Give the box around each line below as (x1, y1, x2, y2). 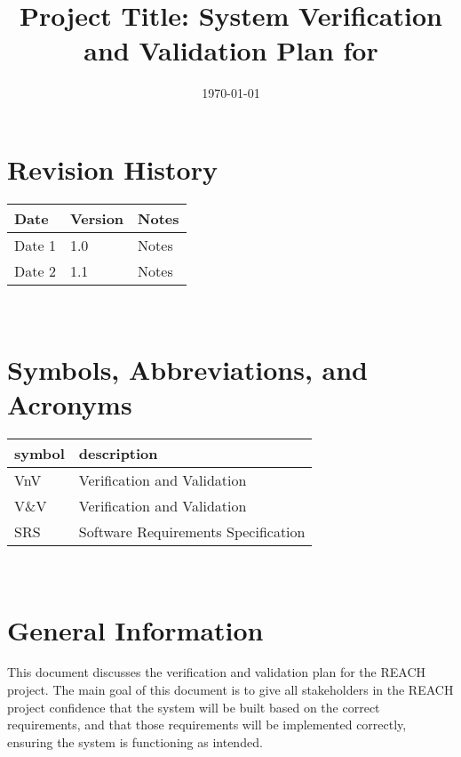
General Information (7, 611, 264, 648)
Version (69, 207, 124, 229)
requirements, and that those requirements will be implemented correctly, (7, 715, 407, 734)
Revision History (7, 150, 218, 187)
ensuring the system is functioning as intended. (7, 732, 263, 751)
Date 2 (14, 260, 56, 281)
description (78, 442, 158, 463)
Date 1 (14, 234, 56, 255)
